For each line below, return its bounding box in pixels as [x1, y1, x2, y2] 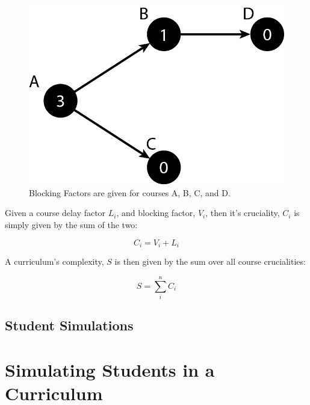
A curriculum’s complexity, [5, 255, 104, 268]
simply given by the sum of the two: [5, 218, 138, 231]
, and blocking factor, [116, 206, 196, 219]
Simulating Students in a [5, 357, 215, 382]
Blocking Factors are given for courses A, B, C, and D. [29, 186, 231, 199]
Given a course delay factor [5, 206, 106, 219]
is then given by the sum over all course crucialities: [114, 255, 306, 268]
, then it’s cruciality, [205, 206, 280, 219]
